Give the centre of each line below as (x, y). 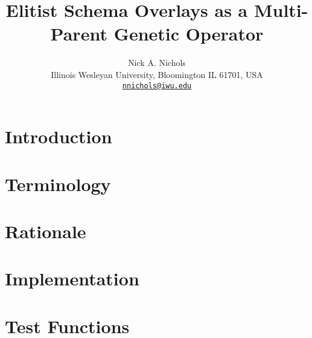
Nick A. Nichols (157, 63)
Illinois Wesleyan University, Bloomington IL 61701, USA (157, 74)
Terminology (58, 184)
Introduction (59, 136)
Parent (79, 34)
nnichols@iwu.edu (157, 86)
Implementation (72, 278)
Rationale (46, 231)
